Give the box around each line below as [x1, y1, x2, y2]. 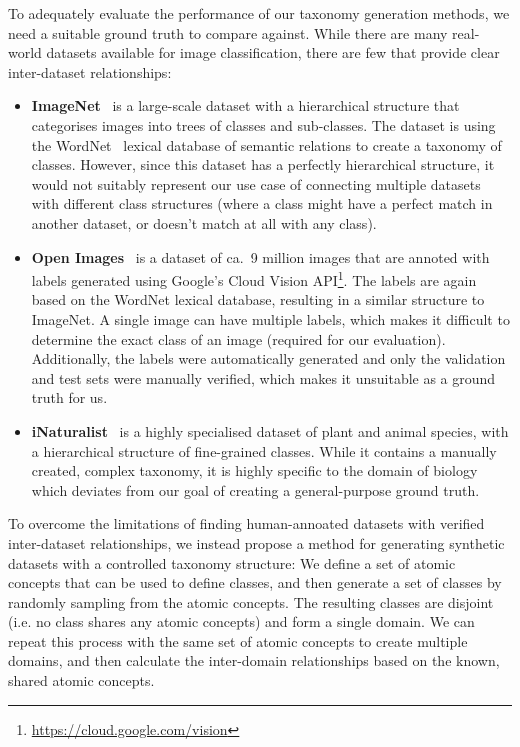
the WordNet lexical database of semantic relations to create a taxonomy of [31, 134, 502, 155]
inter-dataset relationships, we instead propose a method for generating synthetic [8, 532, 505, 553]
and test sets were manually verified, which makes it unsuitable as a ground [31, 367, 496, 388]
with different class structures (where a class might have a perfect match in [31, 193, 493, 214]
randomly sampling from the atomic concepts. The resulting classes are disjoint [8, 591, 494, 612]
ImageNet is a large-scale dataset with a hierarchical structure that [31, 95, 460, 116]
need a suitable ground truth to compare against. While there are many [8, 22, 448, 43]
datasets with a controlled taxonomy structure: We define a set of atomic [8, 552, 456, 573]
